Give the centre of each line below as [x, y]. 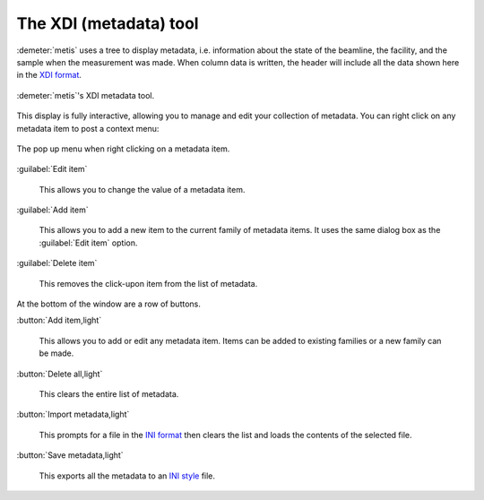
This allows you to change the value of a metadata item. [142, 189]
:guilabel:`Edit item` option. [88, 243]
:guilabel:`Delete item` [57, 263]
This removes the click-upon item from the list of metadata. [148, 283]
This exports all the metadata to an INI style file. [127, 476]
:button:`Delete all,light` [60, 374]
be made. [56, 353]
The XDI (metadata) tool [108, 23]
